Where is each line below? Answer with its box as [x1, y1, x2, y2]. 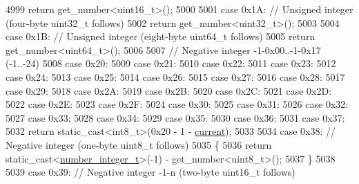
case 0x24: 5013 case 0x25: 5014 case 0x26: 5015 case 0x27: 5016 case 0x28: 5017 [6, 69, 345, 84]
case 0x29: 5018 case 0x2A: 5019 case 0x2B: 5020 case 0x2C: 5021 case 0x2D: [6, 83, 332, 98]
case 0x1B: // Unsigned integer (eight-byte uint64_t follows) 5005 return [6, 29, 316, 44]
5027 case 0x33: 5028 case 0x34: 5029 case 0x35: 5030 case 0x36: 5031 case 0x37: [6, 110, 345, 125]
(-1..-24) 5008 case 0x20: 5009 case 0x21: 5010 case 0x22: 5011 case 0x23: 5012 [6, 56, 336, 71]
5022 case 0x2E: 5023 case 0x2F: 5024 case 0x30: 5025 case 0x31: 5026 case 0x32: [6, 97, 349, 111]
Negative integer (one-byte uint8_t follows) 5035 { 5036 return [6, 137, 272, 151]
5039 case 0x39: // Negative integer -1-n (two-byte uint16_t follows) [6, 165, 295, 179]
